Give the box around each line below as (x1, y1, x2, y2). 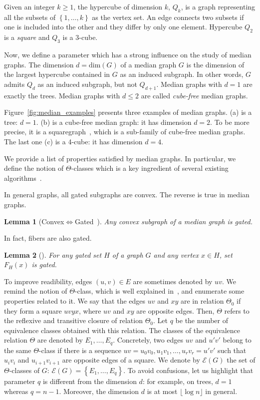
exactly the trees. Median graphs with (4, 90, 120, 100)
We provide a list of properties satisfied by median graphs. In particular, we (4, 153, 236, 163)
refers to (224, 305, 250, 316)
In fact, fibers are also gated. (4, 233, 92, 243)
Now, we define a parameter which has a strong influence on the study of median (4, 49, 252, 59)
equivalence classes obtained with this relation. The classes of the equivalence (4, 325, 241, 335)
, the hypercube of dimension (73, 1, 163, 11)
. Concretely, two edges (113, 335, 184, 345)
